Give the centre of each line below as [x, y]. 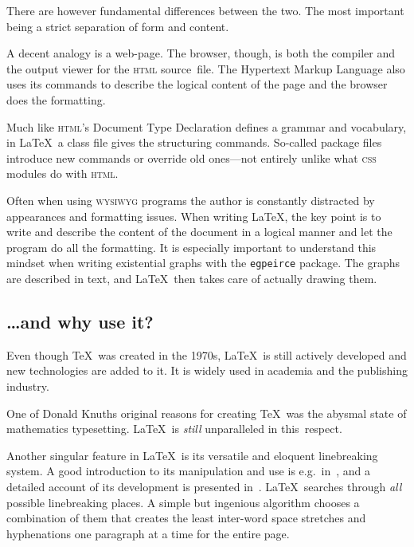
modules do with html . [62, 173]
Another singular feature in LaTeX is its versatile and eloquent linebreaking [192, 455]
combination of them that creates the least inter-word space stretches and [186, 518]
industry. [28, 386]
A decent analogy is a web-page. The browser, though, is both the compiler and [201, 53]
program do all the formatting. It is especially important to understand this [191, 247]
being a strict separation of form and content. [118, 26]
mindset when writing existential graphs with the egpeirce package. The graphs [203, 263]
